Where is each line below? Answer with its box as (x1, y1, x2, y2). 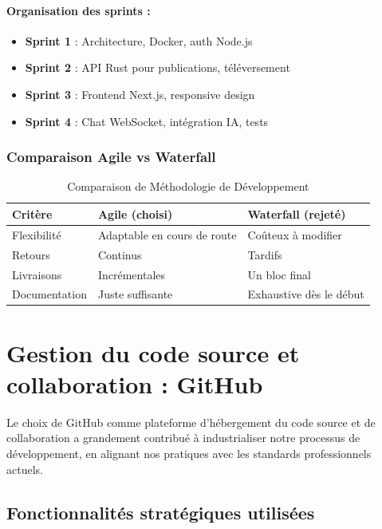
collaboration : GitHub (6, 367, 263, 400)
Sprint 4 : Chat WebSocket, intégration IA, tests (25, 113, 269, 129)
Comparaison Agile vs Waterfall (6, 147, 216, 167)
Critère (12, 205, 53, 222)
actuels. (6, 460, 43, 477)
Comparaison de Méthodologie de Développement (67, 178, 309, 195)
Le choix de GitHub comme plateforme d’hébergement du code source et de (6, 413, 376, 430)
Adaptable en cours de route (97, 226, 237, 243)
